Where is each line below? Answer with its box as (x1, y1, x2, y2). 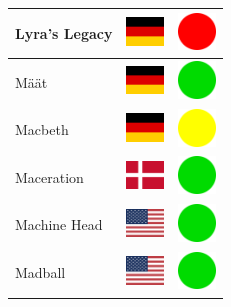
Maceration (15, 166, 84, 187)
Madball (15, 262, 66, 283)
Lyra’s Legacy (15, 22, 113, 43)
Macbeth (15, 119, 69, 140)
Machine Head (15, 214, 103, 235)
